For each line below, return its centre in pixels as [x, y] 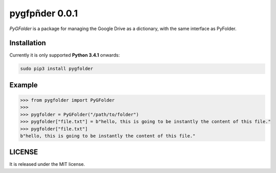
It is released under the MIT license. [47, 164]
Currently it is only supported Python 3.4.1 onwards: [65, 55]
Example [24, 85]
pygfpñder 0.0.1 [44, 13]
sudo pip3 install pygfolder [57, 69]
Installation [28, 43]
